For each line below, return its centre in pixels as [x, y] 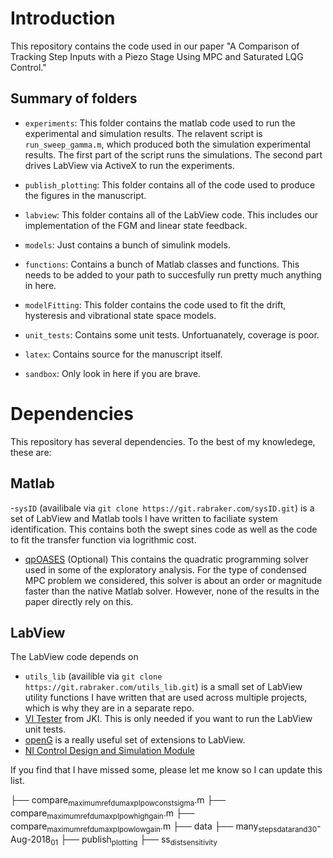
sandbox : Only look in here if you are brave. [113, 373]
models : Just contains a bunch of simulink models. [127, 244]
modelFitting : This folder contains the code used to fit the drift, [155, 304]
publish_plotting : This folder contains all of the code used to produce [170, 184]
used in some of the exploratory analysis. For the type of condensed [165, 569]
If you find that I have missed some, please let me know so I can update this [166, 770]
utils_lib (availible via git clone [93, 676]
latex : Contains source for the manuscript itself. [123, 354]
